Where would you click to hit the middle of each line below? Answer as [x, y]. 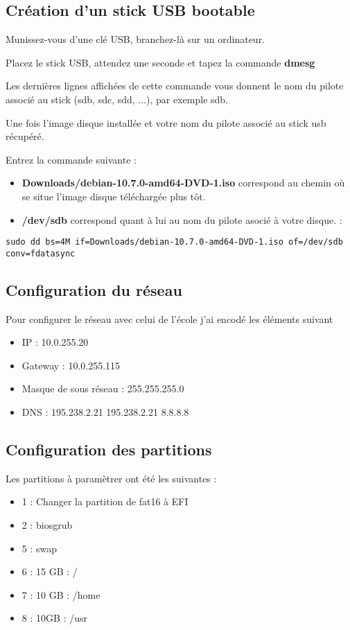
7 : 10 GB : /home [61, 594]
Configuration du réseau [94, 289]
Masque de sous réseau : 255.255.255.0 [103, 388]
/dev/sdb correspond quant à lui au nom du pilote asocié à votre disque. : [182, 219]
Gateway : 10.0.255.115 [71, 365]
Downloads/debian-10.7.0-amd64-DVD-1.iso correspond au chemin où [183, 183]
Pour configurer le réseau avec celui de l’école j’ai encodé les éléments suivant [169, 318]
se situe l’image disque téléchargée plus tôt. [114, 196]
